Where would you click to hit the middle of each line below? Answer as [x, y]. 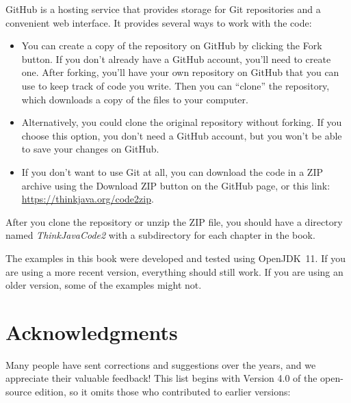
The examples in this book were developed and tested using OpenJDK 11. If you [175, 258]
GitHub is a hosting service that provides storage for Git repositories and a [163, 9]
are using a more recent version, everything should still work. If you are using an [174, 271]
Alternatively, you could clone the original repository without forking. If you [182, 122]
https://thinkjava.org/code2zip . [88, 199]
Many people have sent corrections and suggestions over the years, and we [161, 364]
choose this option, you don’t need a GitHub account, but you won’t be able [182, 135]
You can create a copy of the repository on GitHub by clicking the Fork [172, 45]
